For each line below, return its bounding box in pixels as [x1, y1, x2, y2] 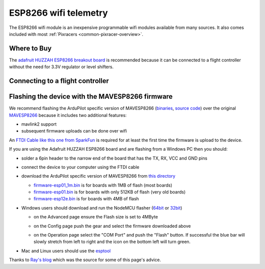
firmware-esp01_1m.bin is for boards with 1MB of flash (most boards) [33, 182, 173, 188]
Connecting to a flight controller [9, 77, 109, 85]
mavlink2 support [21, 121, 57, 127]
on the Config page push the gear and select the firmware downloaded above [33, 223, 191, 229]
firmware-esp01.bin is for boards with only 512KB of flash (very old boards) [33, 189, 186, 195]
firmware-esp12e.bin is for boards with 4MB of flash [33, 196, 139, 202]
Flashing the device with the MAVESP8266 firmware [9, 92, 173, 101]
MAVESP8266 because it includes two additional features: [9, 112, 127, 118]
